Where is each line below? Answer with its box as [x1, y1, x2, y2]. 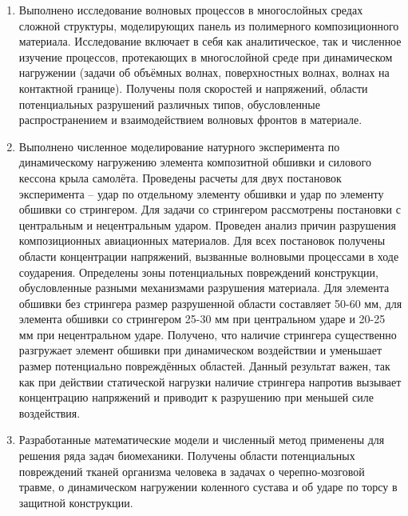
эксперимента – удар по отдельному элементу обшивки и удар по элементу [18, 185, 384, 202]
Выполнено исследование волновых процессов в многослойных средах [18, 2, 363, 18]
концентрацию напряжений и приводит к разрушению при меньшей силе [18, 389, 374, 406]
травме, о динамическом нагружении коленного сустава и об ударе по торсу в [18, 478, 398, 495]
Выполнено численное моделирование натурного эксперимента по [18, 138, 340, 154]
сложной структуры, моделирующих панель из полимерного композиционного [18, 17, 399, 34]
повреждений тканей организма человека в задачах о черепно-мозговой [18, 462, 365, 479]
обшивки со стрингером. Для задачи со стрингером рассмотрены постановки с [18, 201, 401, 218]
